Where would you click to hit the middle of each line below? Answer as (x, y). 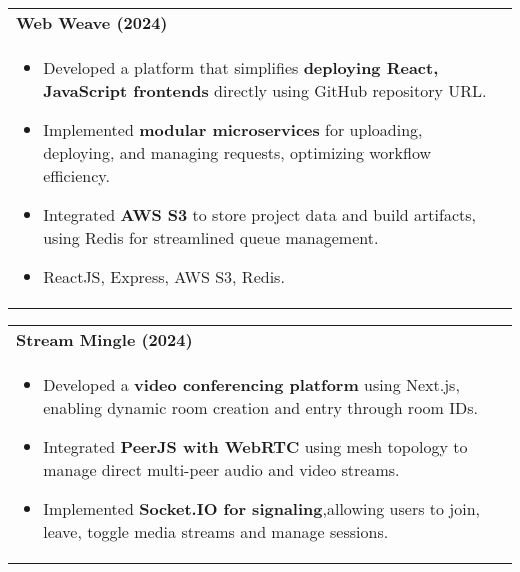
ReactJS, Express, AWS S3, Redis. (164, 276)
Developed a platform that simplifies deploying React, (241, 67)
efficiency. (76, 175)
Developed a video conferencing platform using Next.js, (251, 384)
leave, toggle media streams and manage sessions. (216, 531)
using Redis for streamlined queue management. (211, 237)
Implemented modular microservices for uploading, (233, 129)
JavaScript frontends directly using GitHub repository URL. (265, 90)
